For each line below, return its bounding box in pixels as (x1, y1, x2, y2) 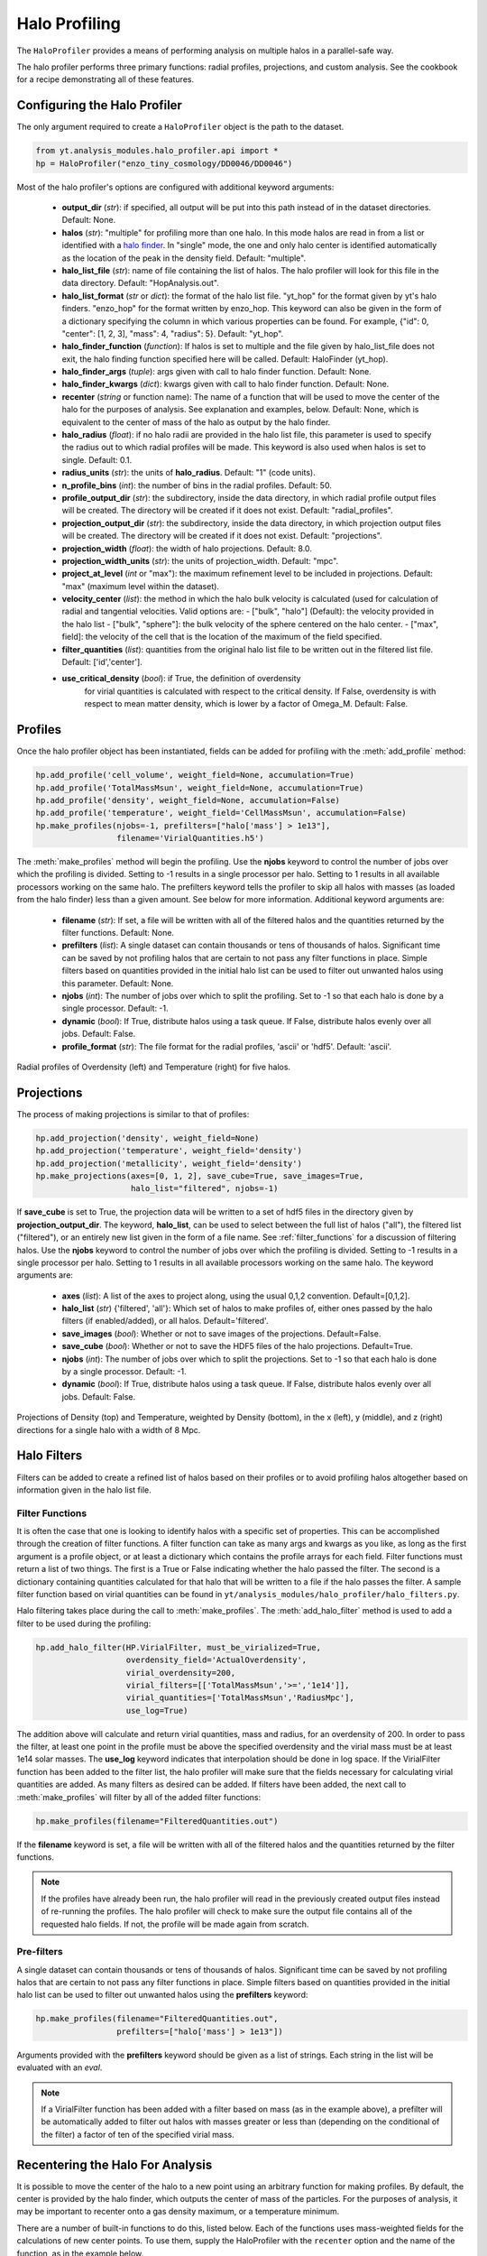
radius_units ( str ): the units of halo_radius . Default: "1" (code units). (61, 467, 316, 478)
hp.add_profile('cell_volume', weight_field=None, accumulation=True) (35, 770, 355, 781)
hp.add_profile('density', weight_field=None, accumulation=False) (35, 795, 341, 805)
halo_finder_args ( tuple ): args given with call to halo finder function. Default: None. (61, 366, 372, 377)
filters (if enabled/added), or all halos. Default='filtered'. (61, 1316, 269, 1327)
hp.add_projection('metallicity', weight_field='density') (35, 1158, 302, 1169)
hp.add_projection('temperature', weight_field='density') (35, 1146, 302, 1156)
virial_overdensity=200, (125, 1668, 236, 1678)
